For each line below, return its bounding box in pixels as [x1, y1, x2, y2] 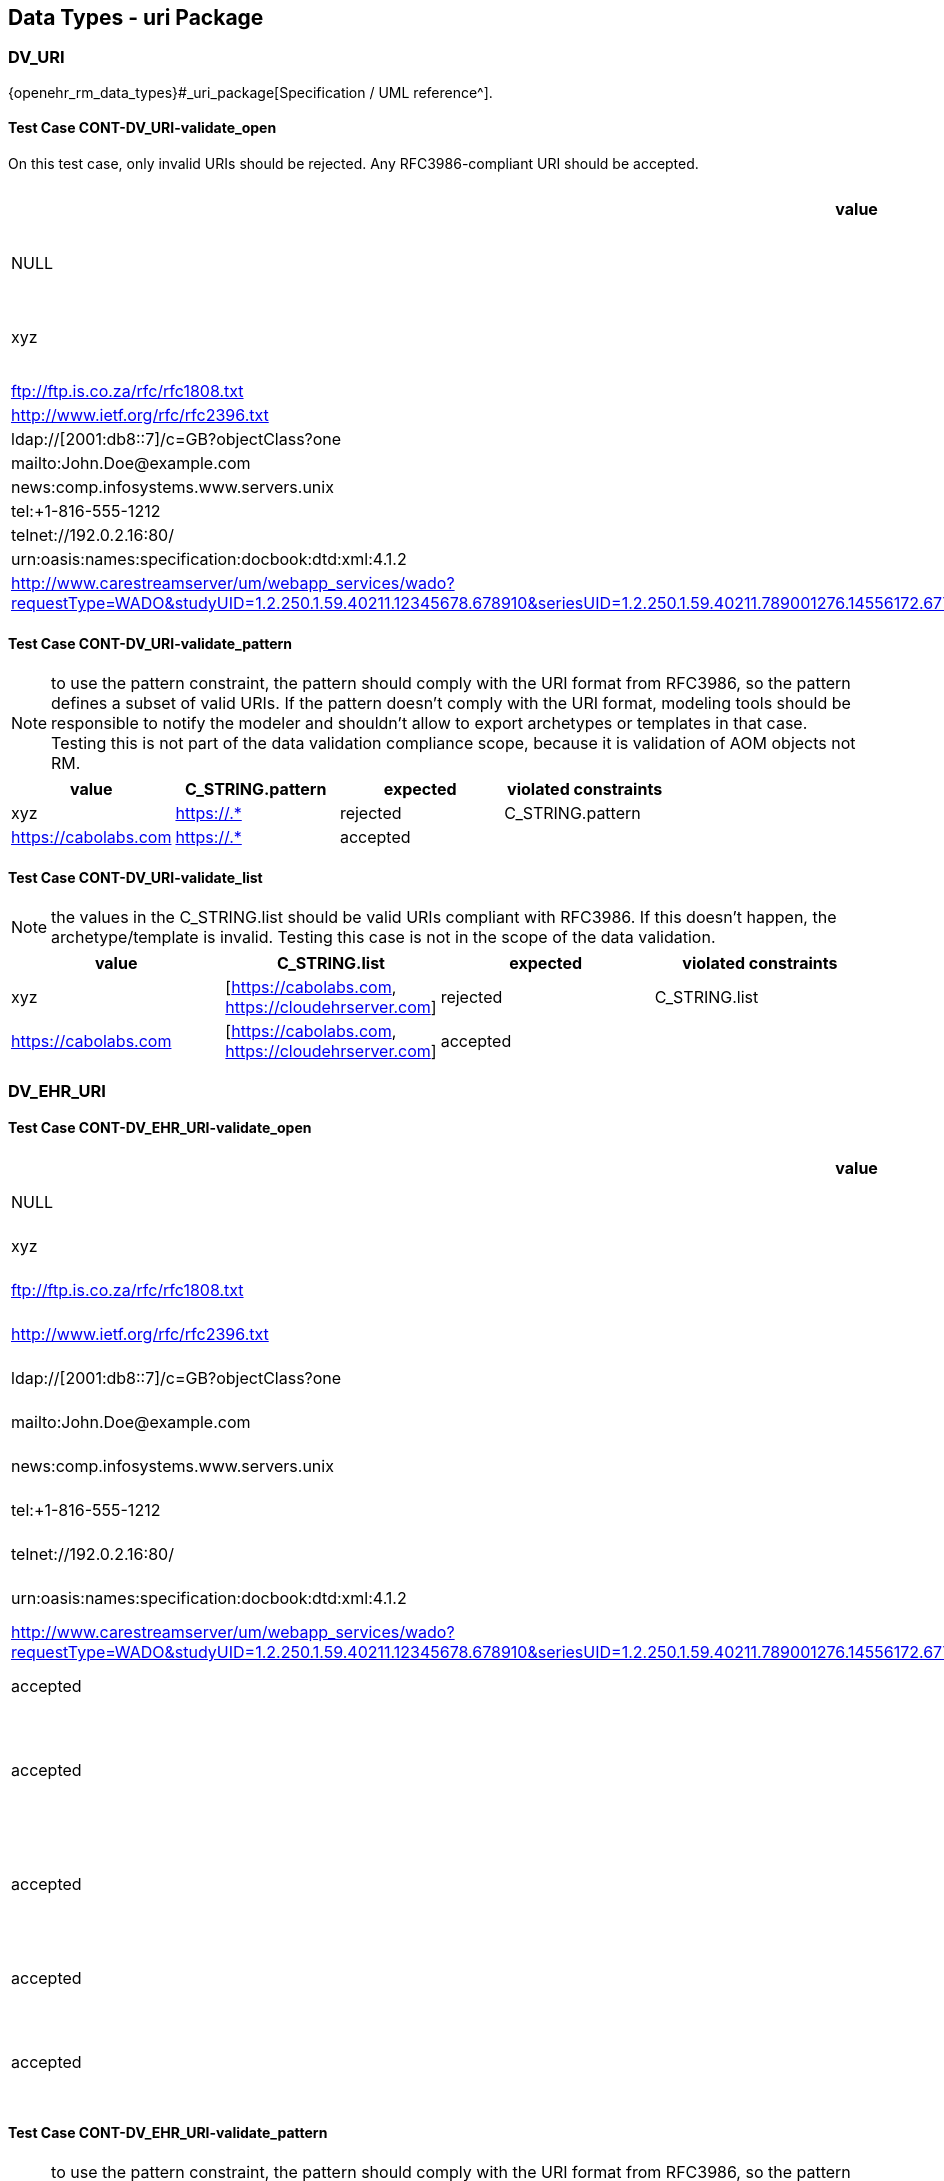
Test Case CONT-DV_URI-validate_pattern [8, 634, 293, 652]
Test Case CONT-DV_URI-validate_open [8, 119, 277, 137]
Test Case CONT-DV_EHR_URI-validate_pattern [8, 2123, 328, 2141]
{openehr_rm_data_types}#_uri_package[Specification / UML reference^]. [8, 83, 493, 101]
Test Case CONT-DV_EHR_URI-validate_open [8, 1119, 312, 1137]
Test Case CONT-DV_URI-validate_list [8, 868, 263, 886]
